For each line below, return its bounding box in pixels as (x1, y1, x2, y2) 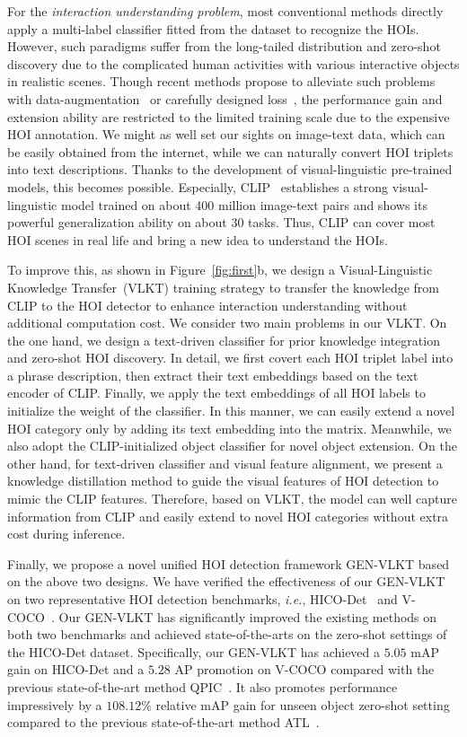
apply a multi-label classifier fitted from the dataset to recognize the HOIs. (7, 19, 419, 38)
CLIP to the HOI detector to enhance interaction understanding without (7, 295, 408, 314)
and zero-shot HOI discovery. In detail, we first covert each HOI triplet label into (7, 348, 454, 367)
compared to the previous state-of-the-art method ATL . (7, 713, 320, 732)
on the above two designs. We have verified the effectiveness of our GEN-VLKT (7, 572, 445, 591)
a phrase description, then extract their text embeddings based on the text (7, 365, 419, 384)
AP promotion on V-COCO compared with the (174, 660, 435, 679)
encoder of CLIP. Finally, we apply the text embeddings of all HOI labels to (7, 383, 426, 402)
